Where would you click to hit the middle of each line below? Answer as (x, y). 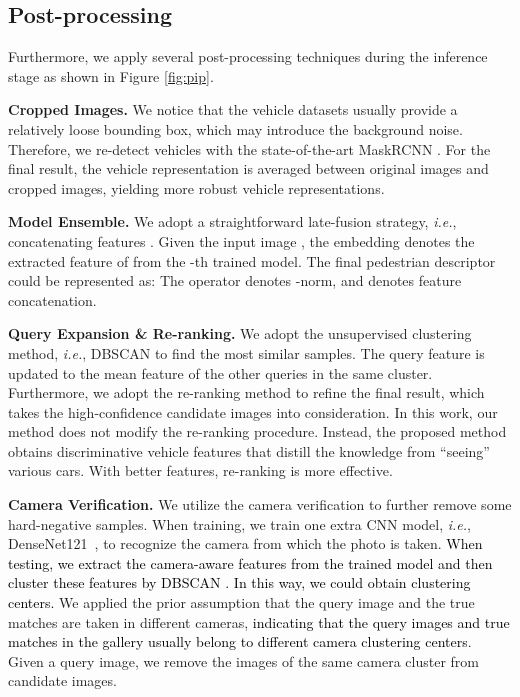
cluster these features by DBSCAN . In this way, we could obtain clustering (239, 582)
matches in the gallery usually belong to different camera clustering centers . (240, 641)
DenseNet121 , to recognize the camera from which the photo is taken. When (245, 543)
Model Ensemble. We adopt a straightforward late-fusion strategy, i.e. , (232, 221)
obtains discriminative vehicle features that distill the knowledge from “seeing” (249, 450)
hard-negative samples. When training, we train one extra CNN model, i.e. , (240, 523)
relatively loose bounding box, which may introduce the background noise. (235, 128)
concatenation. (52, 299)
